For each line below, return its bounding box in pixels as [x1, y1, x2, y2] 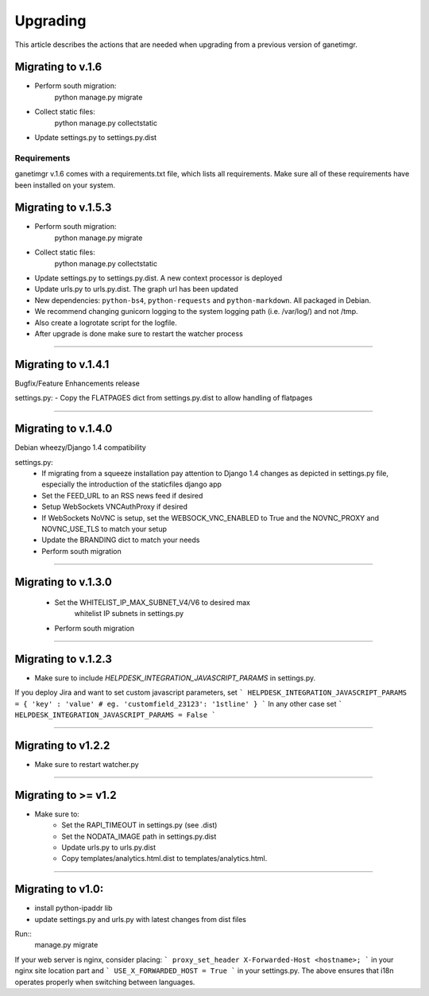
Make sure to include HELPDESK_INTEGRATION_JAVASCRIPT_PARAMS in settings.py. [34, 672, 316, 683]
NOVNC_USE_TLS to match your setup [41, 524, 167, 533]
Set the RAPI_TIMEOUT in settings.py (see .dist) [61, 820, 218, 830]
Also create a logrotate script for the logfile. [34, 318, 178, 327]
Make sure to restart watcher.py [34, 759, 139, 769]
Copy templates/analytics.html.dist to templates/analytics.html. [61, 854, 268, 863]
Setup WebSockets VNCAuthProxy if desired [41, 502, 188, 512]
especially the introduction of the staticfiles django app [41, 479, 222, 489]
